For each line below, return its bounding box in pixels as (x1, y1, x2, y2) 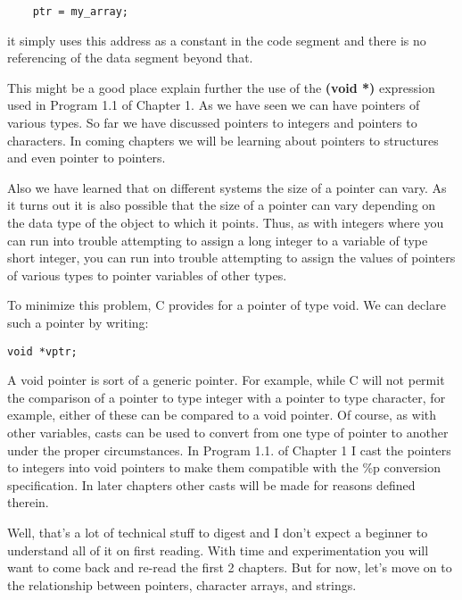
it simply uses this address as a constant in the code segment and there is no (7, 30, 426, 49)
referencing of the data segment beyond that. (7, 48, 253, 67)
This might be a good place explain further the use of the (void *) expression (7, 78, 435, 96)
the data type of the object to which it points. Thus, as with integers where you (7, 213, 444, 231)
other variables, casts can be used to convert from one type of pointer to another (7, 423, 449, 441)
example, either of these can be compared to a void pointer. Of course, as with (7, 405, 437, 424)
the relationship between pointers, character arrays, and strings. (7, 575, 357, 594)
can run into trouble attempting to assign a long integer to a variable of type (7, 230, 428, 249)
